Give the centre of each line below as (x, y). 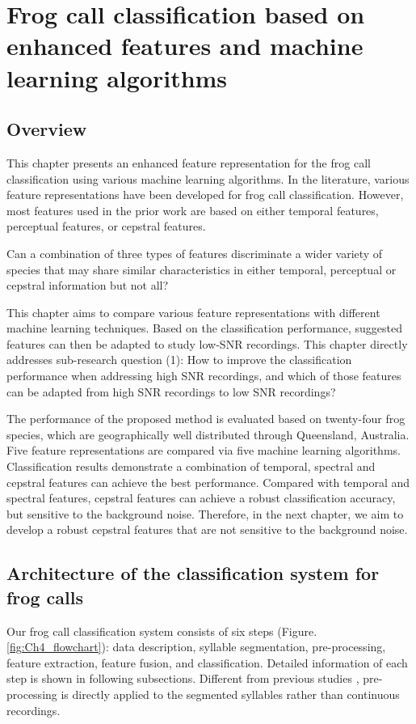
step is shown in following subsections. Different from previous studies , (183, 678)
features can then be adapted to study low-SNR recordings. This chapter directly (207, 343)
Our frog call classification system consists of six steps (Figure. (162, 631)
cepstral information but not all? (88, 285)
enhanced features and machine (185, 46)
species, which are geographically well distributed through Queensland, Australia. (208, 434)
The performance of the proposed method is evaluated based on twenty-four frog (206, 419)
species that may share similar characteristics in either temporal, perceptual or (202, 269)
